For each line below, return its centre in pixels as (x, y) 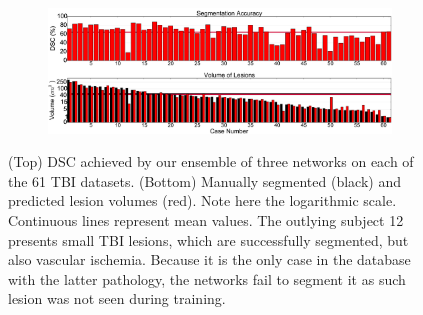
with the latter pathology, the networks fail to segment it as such (207, 278)
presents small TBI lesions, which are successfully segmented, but (208, 239)
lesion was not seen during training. (117, 298)
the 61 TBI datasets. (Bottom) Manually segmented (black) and (204, 180)
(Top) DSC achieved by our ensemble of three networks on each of (211, 161)
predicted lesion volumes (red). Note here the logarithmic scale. (202, 200)
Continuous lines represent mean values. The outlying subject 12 (206, 220)
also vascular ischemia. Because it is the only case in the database (209, 259)
